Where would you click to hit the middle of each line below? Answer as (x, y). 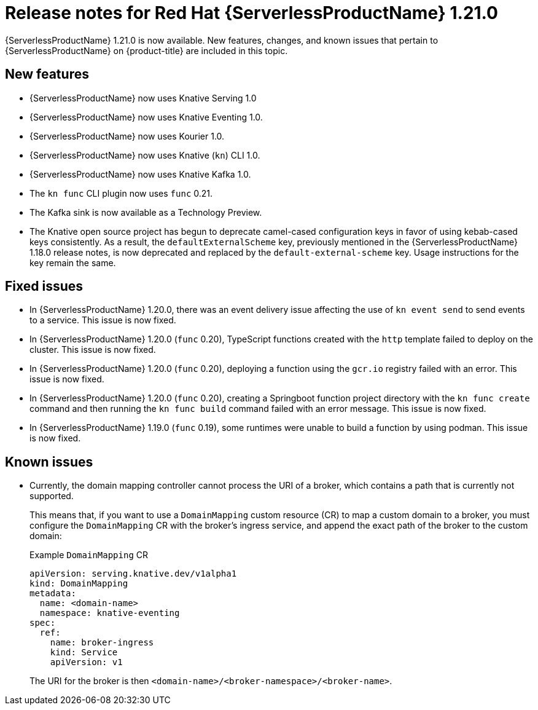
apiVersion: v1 (86, 662)
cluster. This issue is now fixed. (93, 350)
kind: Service (84, 653)
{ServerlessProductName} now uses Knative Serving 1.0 (143, 98)
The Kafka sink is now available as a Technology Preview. (146, 212)
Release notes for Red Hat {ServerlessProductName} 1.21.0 (252, 13)
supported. (52, 496)
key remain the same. (73, 262)
